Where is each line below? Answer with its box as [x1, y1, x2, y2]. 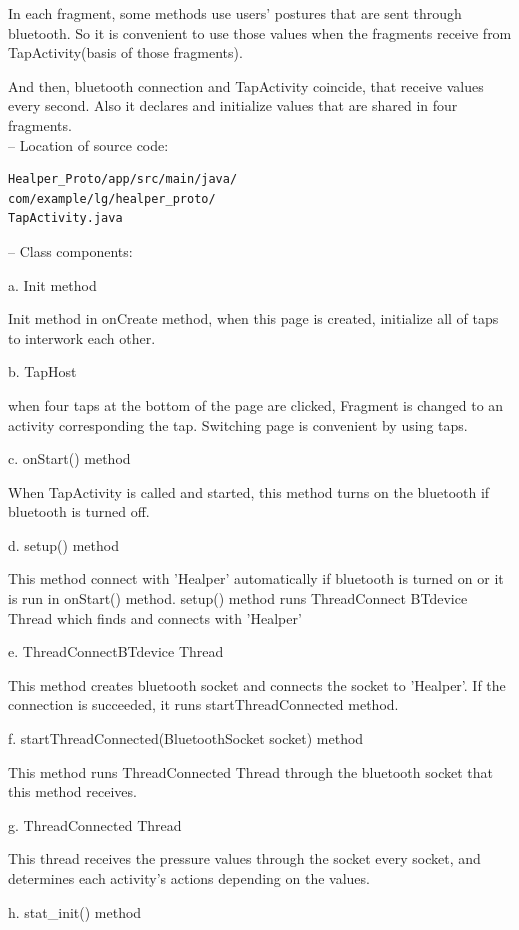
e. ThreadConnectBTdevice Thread [8, 641, 224, 662]
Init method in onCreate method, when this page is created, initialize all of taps [8, 308, 499, 329]
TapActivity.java [8, 211, 123, 226]
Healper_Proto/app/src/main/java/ [8, 172, 238, 187]
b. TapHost [8, 361, 77, 382]
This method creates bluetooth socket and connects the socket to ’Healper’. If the [8, 674, 506, 695]
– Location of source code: [8, 134, 169, 155]
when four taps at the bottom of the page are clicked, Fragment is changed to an [8, 394, 504, 415]
